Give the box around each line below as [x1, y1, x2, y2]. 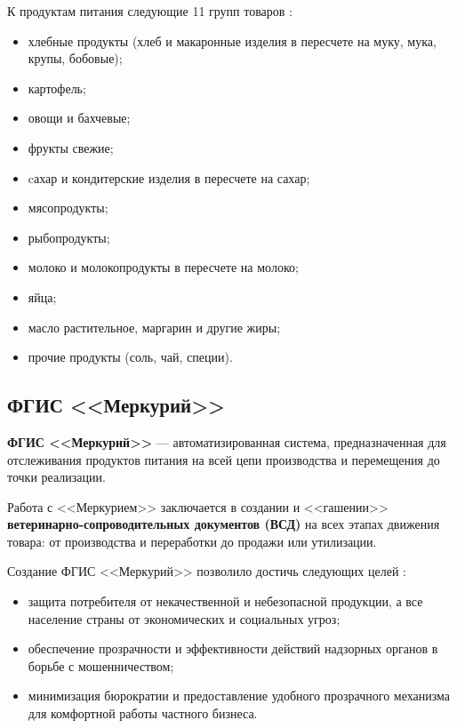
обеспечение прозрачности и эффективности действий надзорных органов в [28, 639, 438, 658]
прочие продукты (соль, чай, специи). [28, 348, 233, 366]
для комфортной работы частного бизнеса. [28, 704, 258, 723]
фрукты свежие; [28, 138, 114, 156]
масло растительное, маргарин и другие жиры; [28, 317, 281, 336]
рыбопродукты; [28, 228, 110, 246]
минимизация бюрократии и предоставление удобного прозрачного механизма [28, 686, 451, 705]
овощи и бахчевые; [28, 108, 131, 127]
